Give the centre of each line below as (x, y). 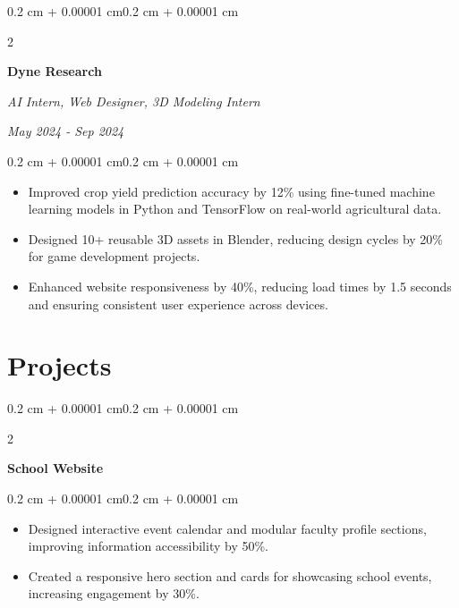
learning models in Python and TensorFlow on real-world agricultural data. (235, 209)
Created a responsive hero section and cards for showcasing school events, (230, 575)
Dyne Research (55, 71)
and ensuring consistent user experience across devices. (178, 304)
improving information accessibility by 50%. (148, 546)
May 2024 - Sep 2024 (66, 131)
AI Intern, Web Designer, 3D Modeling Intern (134, 101)
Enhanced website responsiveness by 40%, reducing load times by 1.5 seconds (240, 286)
